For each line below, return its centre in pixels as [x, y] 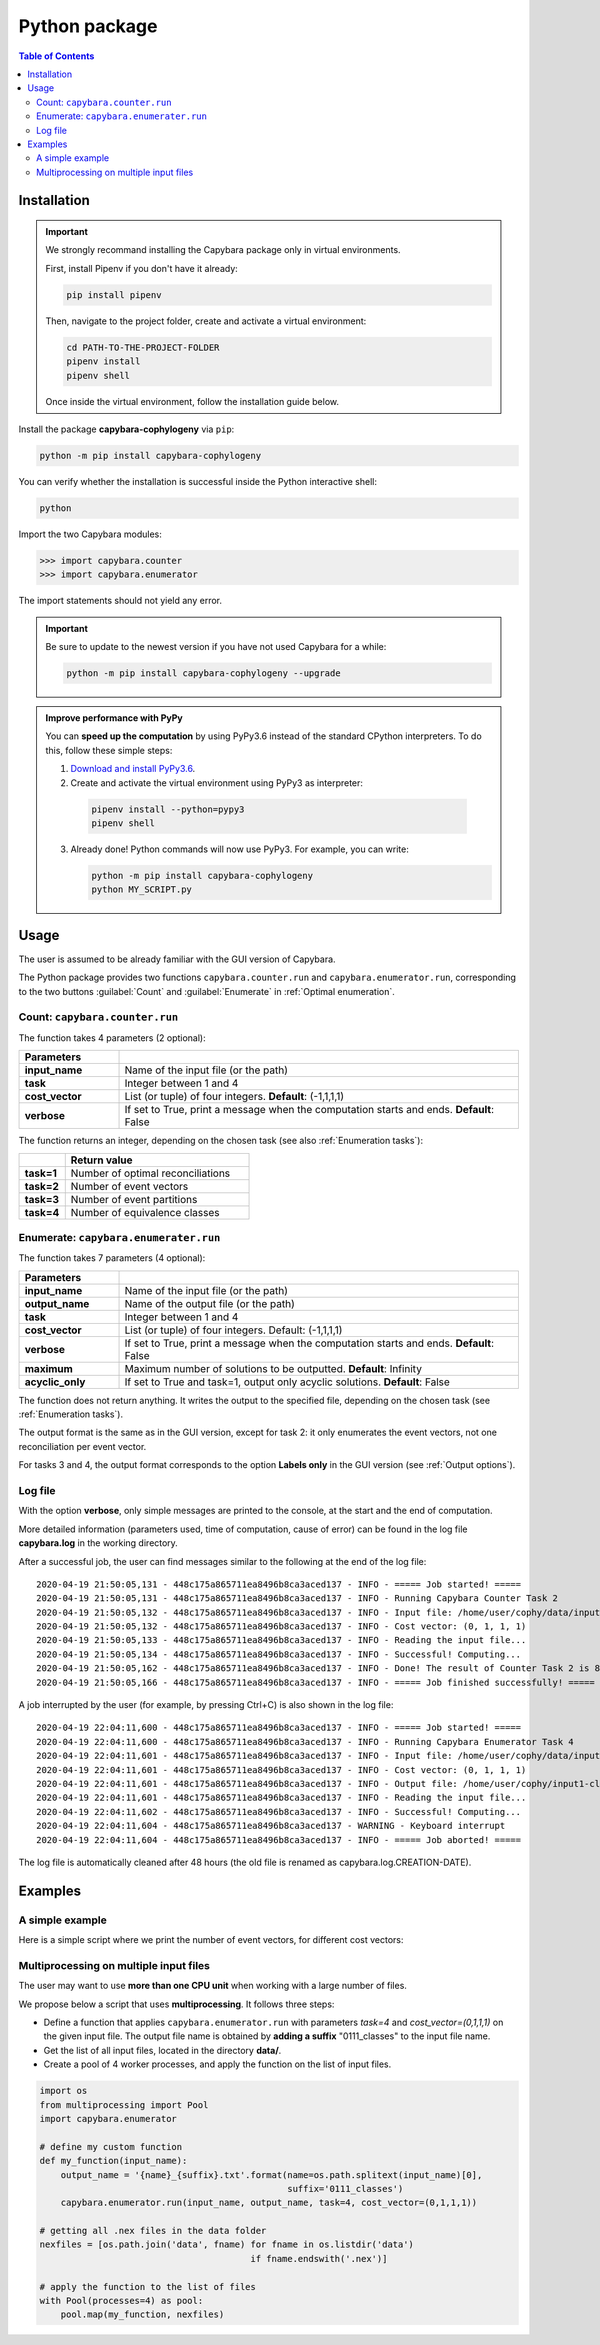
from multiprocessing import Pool [124, 2104]
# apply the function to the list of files [148, 2286]
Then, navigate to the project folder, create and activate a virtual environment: [206, 321]
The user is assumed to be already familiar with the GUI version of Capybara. [177, 959]
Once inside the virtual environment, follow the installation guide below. [192, 401]
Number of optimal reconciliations [150, 1173]
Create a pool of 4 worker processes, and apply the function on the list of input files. [217, 2064]
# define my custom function [111, 2146]
